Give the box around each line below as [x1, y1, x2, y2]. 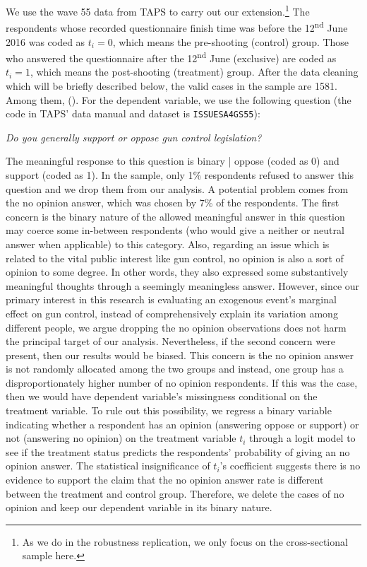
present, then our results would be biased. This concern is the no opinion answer [6, 347, 354, 362]
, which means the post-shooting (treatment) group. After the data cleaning [30, 64, 359, 79]
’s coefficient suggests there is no [219, 458, 361, 473]
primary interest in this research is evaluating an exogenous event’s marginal [6, 292, 337, 307]
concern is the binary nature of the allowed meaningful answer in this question [6, 209, 345, 223]
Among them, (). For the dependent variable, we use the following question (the [6, 92, 351, 107]
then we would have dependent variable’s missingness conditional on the [6, 389, 318, 404]
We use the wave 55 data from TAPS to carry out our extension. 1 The [6, 2, 310, 18]
